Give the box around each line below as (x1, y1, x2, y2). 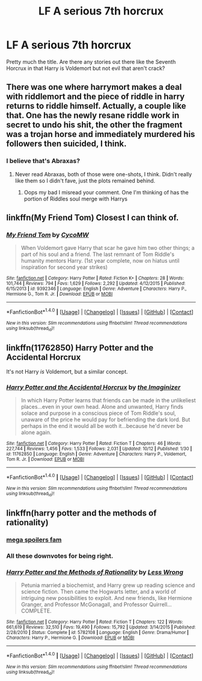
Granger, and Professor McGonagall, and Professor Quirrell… (20, 601, 173, 608)
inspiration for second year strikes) (20, 264, 108, 271)
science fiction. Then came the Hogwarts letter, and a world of (20, 587, 176, 595)
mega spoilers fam (6, 536, 62, 544)
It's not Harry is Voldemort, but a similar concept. (6, 368, 128, 376)
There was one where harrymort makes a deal (6, 82, 182, 92)
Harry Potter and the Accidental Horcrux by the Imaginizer (6, 383, 181, 392)
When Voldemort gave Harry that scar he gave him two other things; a (20, 245, 195, 252)
